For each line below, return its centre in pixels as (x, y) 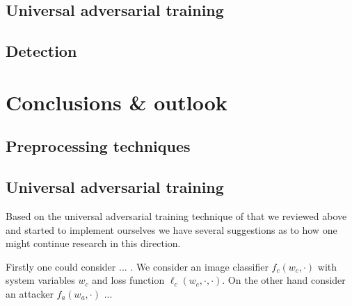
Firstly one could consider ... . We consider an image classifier (137, 266)
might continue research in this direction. (93, 243)
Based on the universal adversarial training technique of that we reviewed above (176, 215)
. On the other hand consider (284, 280)
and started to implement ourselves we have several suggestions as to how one (171, 229)
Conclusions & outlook (117, 102)
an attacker (30, 293)
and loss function (128, 280)
